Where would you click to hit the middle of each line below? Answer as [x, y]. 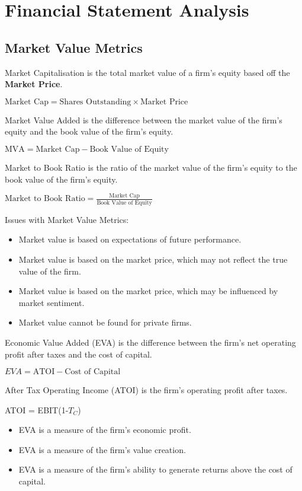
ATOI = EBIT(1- [37, 409]
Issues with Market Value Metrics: [67, 219]
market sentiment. [52, 302]
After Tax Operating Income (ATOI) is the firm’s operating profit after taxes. [146, 390]
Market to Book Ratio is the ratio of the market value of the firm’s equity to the [151, 167]
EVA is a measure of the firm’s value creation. [102, 449]
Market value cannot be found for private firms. [105, 322]
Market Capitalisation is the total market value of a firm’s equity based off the [147, 72]
